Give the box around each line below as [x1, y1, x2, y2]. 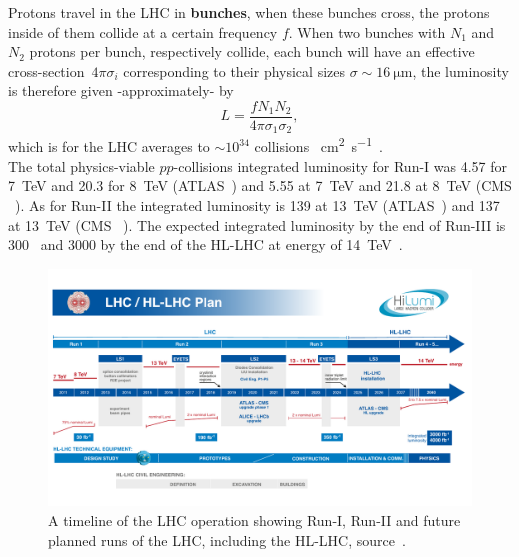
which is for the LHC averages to [8, 136, 210, 157]
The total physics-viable [8, 155, 155, 176]
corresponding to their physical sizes [123, 60, 345, 81]
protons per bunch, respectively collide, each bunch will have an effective [29, 41, 475, 62]
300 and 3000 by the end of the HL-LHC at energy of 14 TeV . [8, 234, 403, 255]
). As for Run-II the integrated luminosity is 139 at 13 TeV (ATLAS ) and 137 [15, 194, 500, 215]
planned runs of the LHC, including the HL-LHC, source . [48, 529, 406, 550]
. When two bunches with [288, 21, 446, 42]
